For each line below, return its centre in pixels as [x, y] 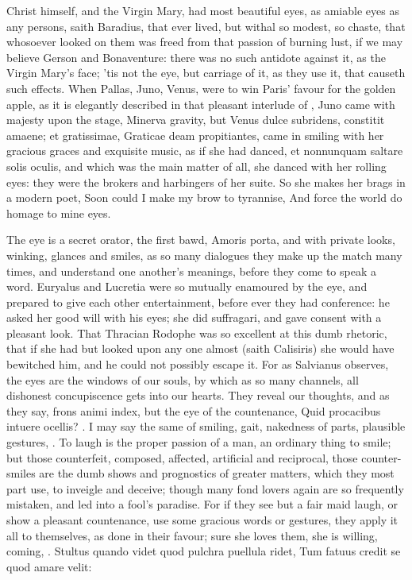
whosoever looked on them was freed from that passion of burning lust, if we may [205, 42]
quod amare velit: [49, 566]
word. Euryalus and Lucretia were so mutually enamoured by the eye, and [187, 286]
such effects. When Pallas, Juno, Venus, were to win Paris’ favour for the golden [201, 88]
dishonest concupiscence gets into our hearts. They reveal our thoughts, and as [198, 395]
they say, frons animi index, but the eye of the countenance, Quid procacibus [194, 410]
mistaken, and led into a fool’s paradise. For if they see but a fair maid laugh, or [202, 504]
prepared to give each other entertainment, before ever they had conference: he [198, 302]
